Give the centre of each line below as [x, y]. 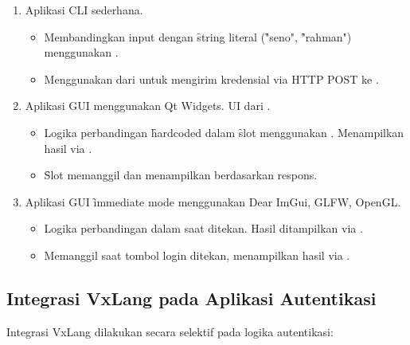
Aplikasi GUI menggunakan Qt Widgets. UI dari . [148, 106]
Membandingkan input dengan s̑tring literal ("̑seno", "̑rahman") [198, 36]
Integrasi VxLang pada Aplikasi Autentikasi [191, 298]
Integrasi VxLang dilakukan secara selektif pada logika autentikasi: [170, 331]
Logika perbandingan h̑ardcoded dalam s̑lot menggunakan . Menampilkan [224, 132]
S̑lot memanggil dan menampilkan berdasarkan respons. [181, 175]
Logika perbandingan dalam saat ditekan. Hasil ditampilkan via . [203, 228]
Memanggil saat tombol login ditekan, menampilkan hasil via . [197, 255]
